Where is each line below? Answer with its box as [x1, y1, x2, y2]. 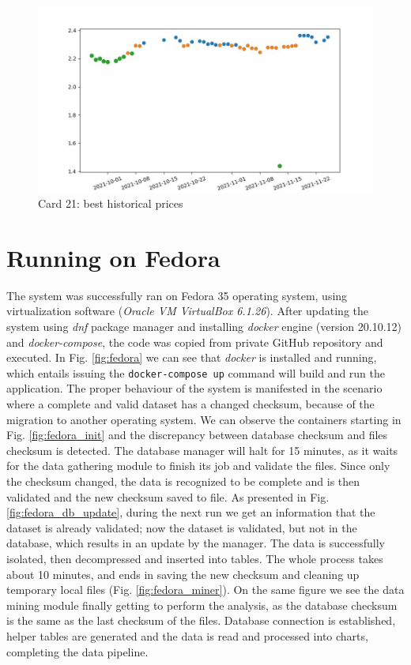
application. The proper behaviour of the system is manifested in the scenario [6, 380, 383, 396]
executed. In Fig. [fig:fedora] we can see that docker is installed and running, [6, 349, 377, 366]
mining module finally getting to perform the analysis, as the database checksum [6, 596, 398, 613]
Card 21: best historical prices [38, 195, 183, 212]
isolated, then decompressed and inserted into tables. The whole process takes [6, 550, 383, 567]
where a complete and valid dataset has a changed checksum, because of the [6, 396, 375, 412]
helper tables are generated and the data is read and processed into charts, [6, 627, 368, 644]
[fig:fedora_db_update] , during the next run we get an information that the [6, 504, 375, 520]
